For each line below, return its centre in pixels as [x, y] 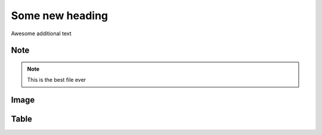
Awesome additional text [41, 33]
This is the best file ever [57, 80]
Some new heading [60, 16]
